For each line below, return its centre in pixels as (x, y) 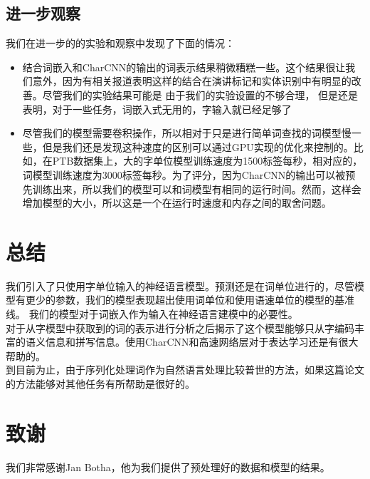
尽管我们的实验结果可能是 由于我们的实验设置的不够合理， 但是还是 (200, 94)
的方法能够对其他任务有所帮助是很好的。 (100, 384)
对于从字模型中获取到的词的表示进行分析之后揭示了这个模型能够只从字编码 (180, 328)
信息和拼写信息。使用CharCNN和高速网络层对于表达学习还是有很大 (202, 342)
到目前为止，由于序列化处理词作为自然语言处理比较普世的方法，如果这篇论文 (185, 370)
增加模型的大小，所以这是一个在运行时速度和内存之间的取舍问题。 (177, 203)
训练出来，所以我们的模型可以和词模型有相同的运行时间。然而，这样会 (197, 189)
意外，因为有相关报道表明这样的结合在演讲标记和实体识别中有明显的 (192, 81)
